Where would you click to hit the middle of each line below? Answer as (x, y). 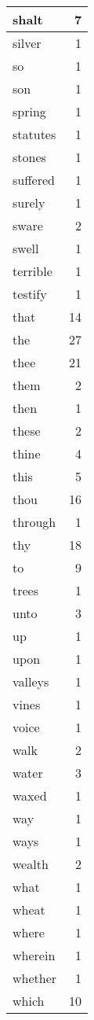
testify (30, 294)
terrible (33, 271)
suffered (34, 180)
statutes (34, 134)
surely (29, 203)
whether (35, 978)
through (34, 522)
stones (29, 157)
